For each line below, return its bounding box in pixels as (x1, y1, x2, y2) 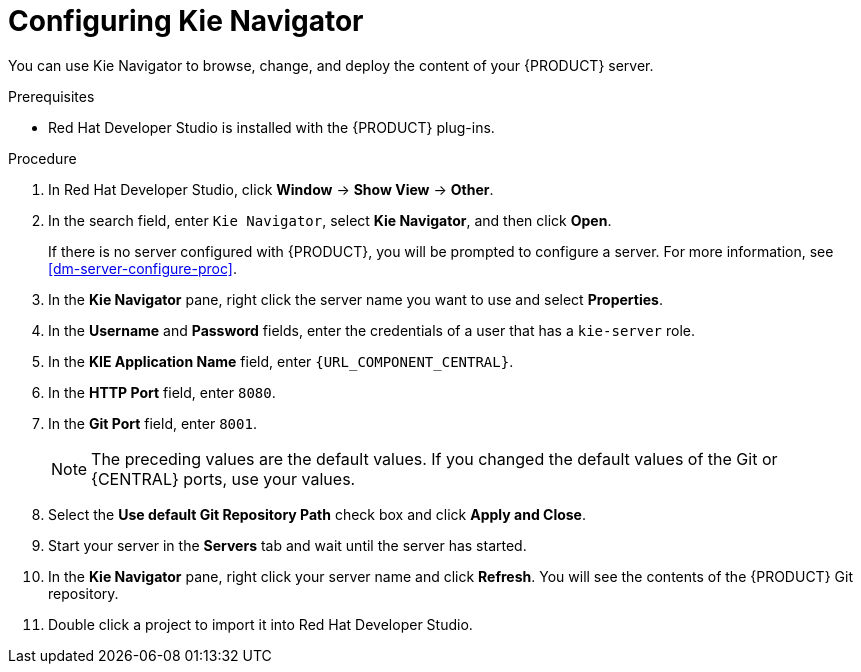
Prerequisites (8, 87, 95, 105)
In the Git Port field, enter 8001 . (48, 414, 257, 432)
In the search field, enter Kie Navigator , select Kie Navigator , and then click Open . (48, 211, 612, 229)
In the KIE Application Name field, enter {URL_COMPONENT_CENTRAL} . (48, 352, 514, 370)
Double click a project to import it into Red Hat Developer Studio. (48, 615, 473, 633)
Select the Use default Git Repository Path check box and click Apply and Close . (48, 505, 586, 523)
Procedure (8, 149, 77, 167)
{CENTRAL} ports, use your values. (91, 468, 356, 489)
